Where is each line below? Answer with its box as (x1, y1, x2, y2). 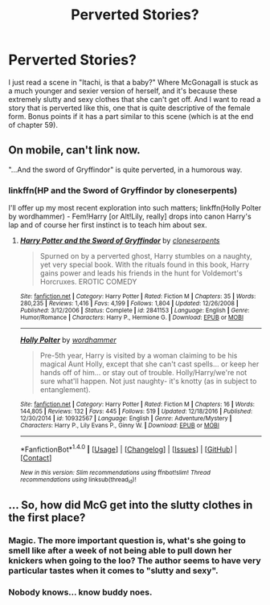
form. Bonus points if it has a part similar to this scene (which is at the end (8, 111, 254, 121)
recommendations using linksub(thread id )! (19, 476, 137, 485)
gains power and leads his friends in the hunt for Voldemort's (39, 268, 243, 278)
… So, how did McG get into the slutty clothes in (8, 498, 253, 512)
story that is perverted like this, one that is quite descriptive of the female (8, 103, 251, 112)
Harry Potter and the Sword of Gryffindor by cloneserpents (19, 235, 220, 246)
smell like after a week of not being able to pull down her (8, 545, 232, 556)
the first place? (8, 511, 86, 525)
